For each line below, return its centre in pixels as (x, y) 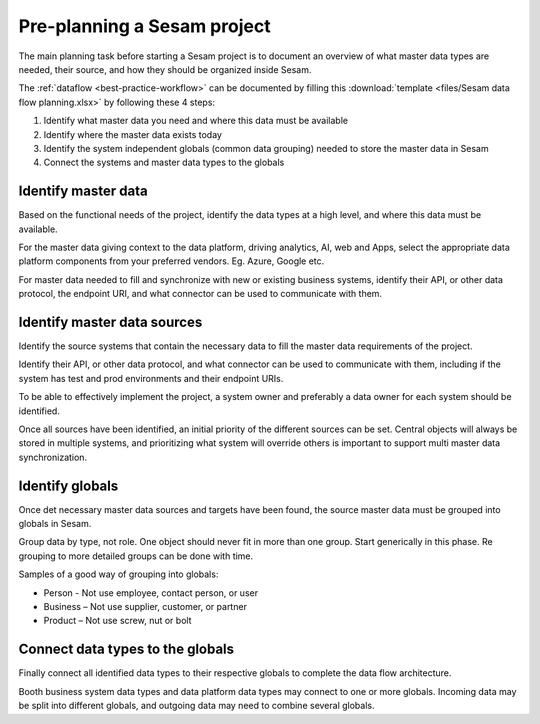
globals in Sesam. (55, 524)
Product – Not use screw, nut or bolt (117, 621)
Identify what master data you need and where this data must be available (196, 121)
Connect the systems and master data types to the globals (164, 162)
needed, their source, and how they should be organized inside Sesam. (165, 69)
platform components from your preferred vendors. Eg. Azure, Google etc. (171, 261)
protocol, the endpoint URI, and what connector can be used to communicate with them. (200, 294)
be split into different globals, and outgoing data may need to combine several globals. (196, 706)
